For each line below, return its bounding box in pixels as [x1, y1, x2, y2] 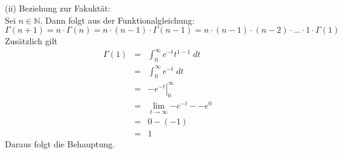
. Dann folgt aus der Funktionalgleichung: [40, 13, 195, 26]
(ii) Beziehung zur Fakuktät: [5, 2, 110, 14]
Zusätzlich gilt [5, 35, 58, 47]
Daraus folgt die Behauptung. [5, 138, 115, 150]
